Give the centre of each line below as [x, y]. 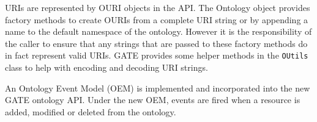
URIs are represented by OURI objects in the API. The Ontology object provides [158, 7]
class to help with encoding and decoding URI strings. [106, 67]
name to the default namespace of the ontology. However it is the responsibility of [158, 31]
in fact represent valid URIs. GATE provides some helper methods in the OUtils [157, 55]
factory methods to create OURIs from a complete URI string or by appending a [157, 19]
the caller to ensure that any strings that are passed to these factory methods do [156, 43]
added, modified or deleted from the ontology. [91, 111]
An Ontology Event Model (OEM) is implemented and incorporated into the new [158, 88]
